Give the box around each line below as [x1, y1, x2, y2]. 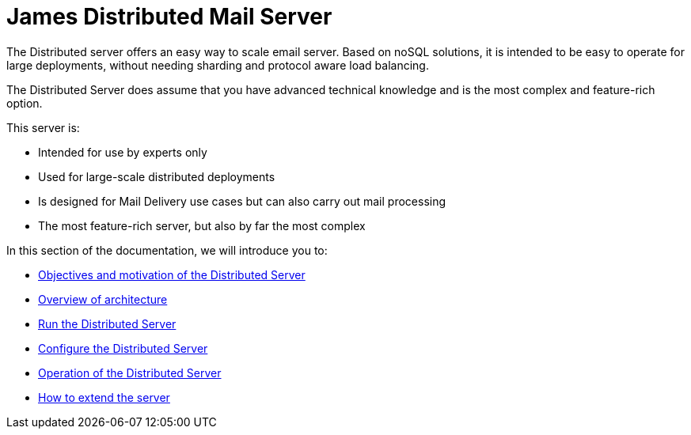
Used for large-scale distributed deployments [38, 169, 275, 183]
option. [6, 96, 43, 110]
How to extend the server [38, 390, 170, 404]
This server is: [6, 120, 80, 134]
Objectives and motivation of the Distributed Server [38, 267, 306, 282]
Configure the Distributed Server [38, 341, 208, 355]
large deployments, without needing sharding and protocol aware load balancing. [6, 58, 429, 72]
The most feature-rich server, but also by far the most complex [38, 218, 366, 233]
